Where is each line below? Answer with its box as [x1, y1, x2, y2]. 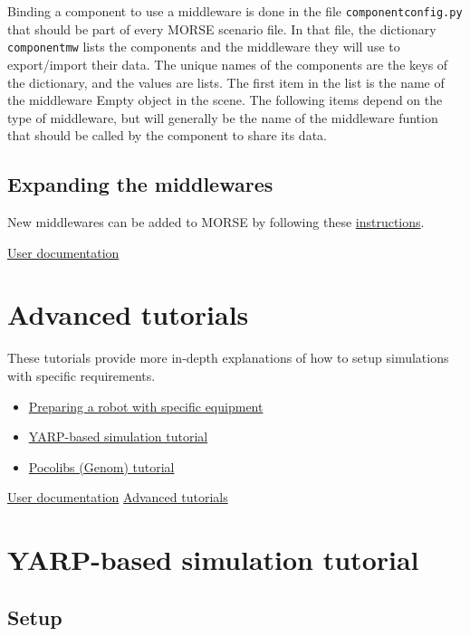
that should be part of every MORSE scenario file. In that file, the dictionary [7, 19, 436, 38]
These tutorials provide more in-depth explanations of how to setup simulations [7, 348, 449, 367]
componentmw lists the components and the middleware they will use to [7, 37, 400, 56]
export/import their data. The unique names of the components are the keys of [7, 54, 448, 73]
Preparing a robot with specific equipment [28, 396, 264, 415]
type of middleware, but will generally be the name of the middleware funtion [7, 108, 438, 127]
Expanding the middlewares [7, 170, 273, 198]
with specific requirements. [7, 365, 156, 384]
